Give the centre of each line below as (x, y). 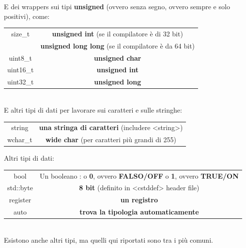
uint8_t (20, 58)
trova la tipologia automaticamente (139, 212)
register (20, 200)
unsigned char (117, 58)
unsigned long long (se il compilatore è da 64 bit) (118, 45)
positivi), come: (27, 16)
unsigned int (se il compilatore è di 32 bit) (117, 33)
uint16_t (21, 70)
